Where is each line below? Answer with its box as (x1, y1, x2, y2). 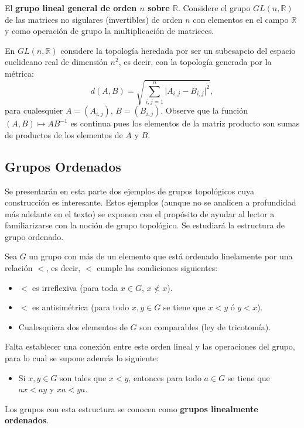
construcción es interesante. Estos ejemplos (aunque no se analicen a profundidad (5, 196, 296, 208)
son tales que (60, 371, 107, 384)
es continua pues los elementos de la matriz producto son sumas (70, 117, 300, 129)
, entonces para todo (128, 371, 201, 384)
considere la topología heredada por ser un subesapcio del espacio (60, 44, 296, 56)
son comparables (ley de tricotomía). (139, 320, 271, 333)
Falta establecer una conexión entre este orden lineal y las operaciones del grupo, (5, 340, 295, 352)
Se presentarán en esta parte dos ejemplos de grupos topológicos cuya (5, 184, 255, 197)
